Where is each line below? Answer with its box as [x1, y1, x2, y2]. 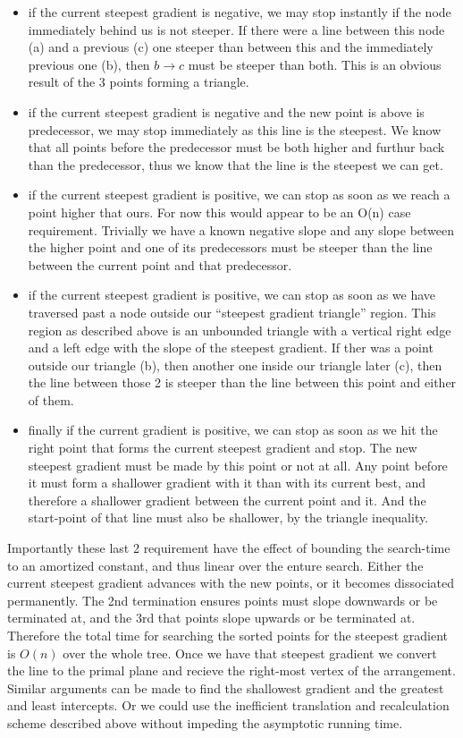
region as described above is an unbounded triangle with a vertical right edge [28, 320, 451, 339]
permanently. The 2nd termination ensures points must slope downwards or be [7, 590, 438, 609]
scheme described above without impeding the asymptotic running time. [7, 713, 403, 732]
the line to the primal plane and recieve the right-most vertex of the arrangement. [7, 661, 456, 680]
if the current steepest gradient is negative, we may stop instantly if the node [28, 3, 451, 21]
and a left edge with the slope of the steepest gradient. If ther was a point [28, 338, 434, 357]
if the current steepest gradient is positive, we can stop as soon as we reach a [28, 185, 450, 204]
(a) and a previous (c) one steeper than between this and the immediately [28, 38, 434, 56]
